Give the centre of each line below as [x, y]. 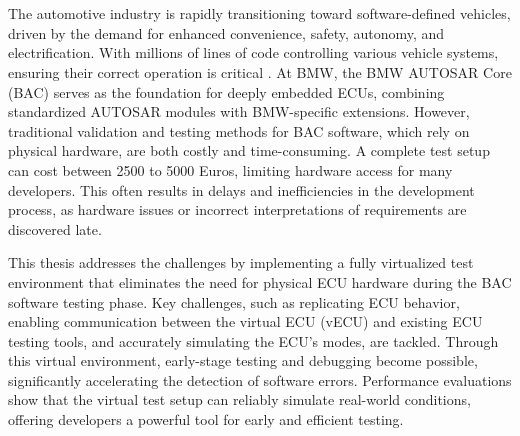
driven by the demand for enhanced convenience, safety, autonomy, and [226, 32]
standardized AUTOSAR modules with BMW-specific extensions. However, [239, 111]
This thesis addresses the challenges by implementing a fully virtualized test [241, 262]
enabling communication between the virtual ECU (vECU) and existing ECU [245, 321]
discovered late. [55, 228]
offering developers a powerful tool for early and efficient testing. [206, 419]
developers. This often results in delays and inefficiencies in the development [241, 189]
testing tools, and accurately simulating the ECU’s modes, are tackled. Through [253, 340]
